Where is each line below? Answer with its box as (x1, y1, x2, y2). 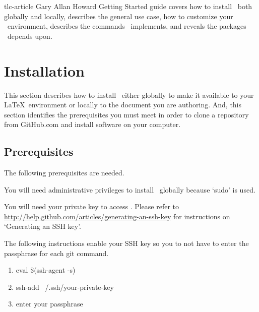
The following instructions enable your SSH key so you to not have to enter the (4, 238, 249, 248)
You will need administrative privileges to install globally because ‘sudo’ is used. (4, 184, 255, 195)
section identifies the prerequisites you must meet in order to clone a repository (4, 109, 249, 119)
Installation (4, 60, 85, 81)
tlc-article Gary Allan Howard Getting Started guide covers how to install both (4, 1, 252, 11)
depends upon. (7, 30, 52, 41)
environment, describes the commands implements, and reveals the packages (7, 21, 246, 31)
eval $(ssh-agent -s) (16, 265, 76, 275)
